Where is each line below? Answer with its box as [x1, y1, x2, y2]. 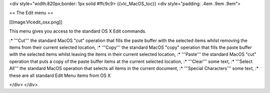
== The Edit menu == [9, 10, 53, 16]
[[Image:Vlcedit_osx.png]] [9, 19, 62, 25]
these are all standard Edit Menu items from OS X [9, 72, 111, 78]
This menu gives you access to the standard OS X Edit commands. [9, 28, 146, 34]
